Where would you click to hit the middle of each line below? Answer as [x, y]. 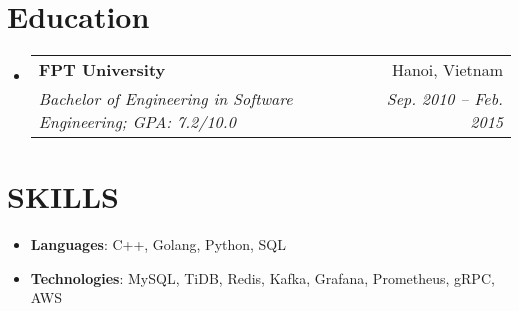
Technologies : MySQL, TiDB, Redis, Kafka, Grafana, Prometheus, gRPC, [262, 277]
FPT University [102, 70]
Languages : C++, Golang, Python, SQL [158, 244]
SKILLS [63, 196]
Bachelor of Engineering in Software [165, 99]
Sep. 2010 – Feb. [444, 99]
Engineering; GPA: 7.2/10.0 [137, 122]
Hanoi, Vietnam [447, 70]
